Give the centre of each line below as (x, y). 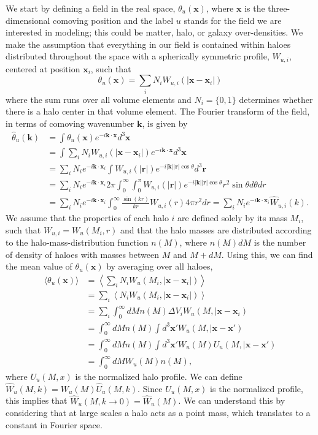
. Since (150, 388)
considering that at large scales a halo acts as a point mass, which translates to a (158, 413)
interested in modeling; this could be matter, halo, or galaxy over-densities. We (154, 32)
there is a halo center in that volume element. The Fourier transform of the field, (158, 111)
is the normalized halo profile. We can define (159, 376)
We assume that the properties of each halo (87, 217)
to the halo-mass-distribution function (77, 242)
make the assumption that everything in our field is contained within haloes (148, 44)
